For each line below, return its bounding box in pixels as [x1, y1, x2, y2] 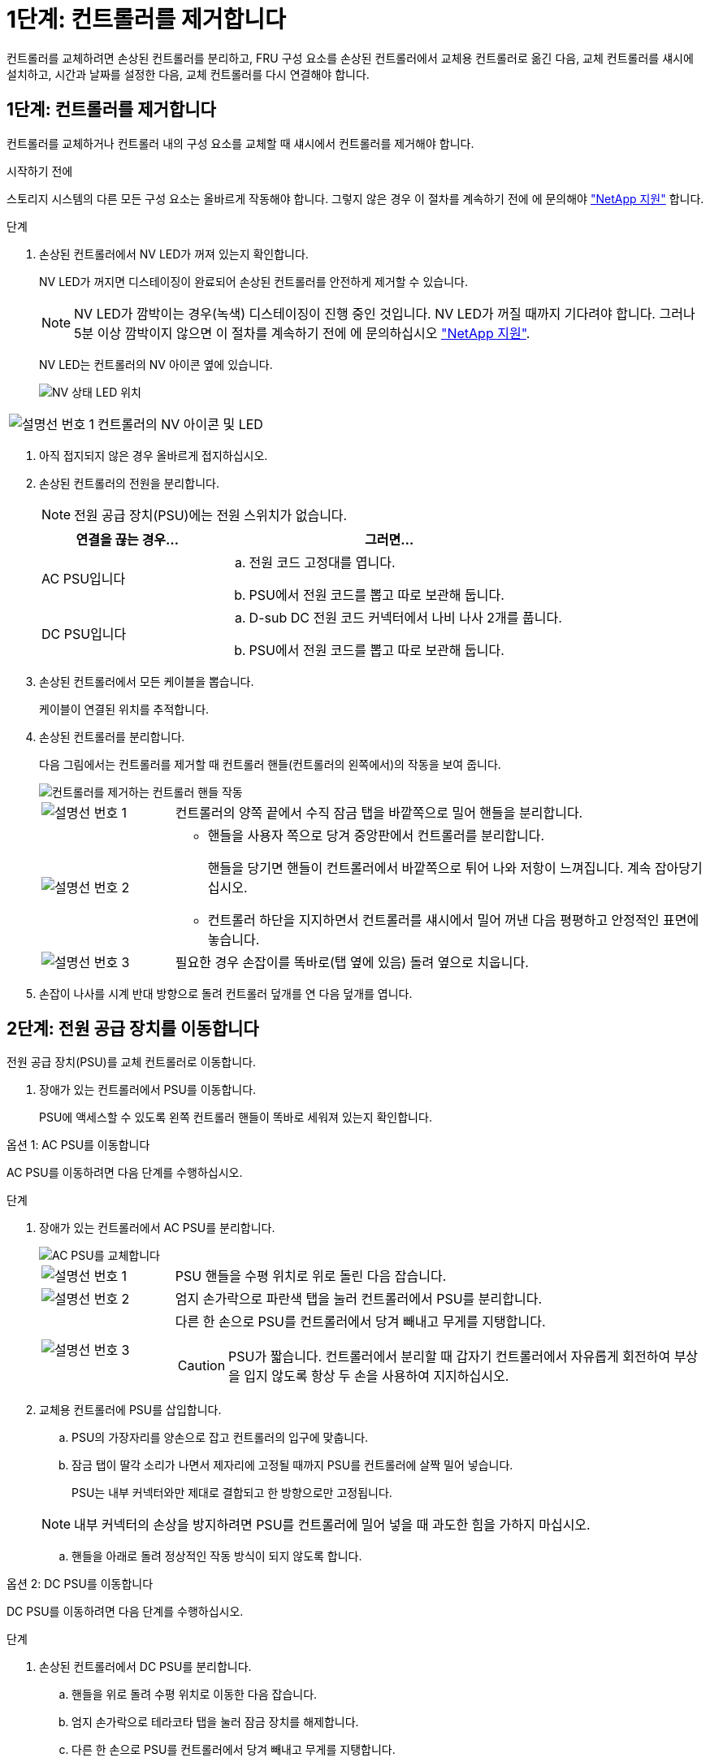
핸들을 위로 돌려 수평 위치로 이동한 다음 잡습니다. [71, 1687, 318, 1702]
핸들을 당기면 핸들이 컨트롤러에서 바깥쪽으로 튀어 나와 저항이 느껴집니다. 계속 [207, 859, 652, 876]
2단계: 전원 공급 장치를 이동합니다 [6, 1018, 259, 1039]
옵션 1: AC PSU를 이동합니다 [6, 1138, 150, 1152]
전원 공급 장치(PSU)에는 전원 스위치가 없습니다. [74, 506, 348, 523]
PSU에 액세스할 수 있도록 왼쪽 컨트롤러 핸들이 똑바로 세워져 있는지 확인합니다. [39, 1110, 432, 1125]
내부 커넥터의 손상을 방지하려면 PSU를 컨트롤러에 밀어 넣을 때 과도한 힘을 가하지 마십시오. [74, 1517, 591, 1534]
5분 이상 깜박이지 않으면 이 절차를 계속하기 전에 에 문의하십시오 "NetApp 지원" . [74, 324, 530, 341]
